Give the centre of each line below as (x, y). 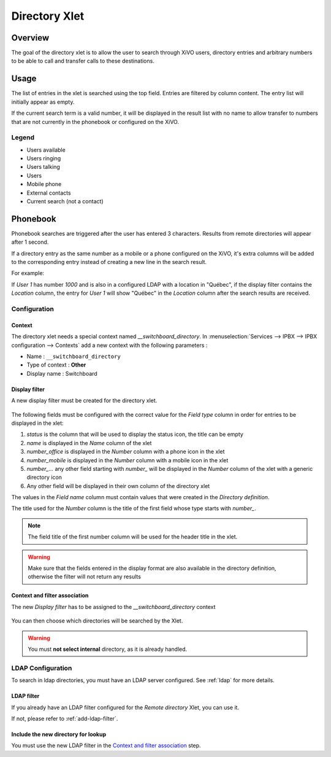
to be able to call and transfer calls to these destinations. (83, 61)
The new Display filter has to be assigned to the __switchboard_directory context (113, 607)
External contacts (49, 193)
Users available (46, 150)
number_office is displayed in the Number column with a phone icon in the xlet (126, 452)
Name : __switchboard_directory (74, 356)
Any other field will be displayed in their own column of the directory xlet (118, 486)
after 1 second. (30, 242)
